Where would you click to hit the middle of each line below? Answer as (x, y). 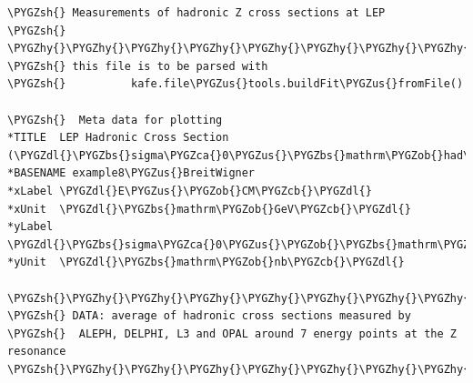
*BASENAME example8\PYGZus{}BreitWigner (131, 173)
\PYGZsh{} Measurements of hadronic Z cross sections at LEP (196, 13)
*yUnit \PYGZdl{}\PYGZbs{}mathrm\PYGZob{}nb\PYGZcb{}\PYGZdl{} (206, 262)
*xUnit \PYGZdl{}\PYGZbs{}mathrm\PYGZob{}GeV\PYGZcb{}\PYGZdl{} (209, 209)
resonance (37, 352)
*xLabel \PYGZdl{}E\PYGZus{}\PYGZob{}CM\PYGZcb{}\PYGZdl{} (190, 191)
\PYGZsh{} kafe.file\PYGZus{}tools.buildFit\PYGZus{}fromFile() (236, 84)
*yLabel (30, 227)
